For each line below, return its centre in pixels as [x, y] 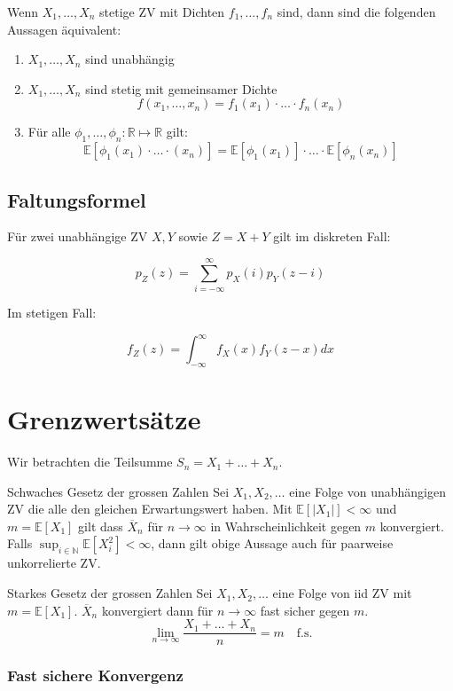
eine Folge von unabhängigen [367, 491]
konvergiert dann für [157, 610]
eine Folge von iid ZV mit [342, 593]
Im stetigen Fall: [52, 313]
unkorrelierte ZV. [54, 563]
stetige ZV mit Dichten [162, 12]
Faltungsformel [77, 199]
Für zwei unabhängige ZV [78, 236]
